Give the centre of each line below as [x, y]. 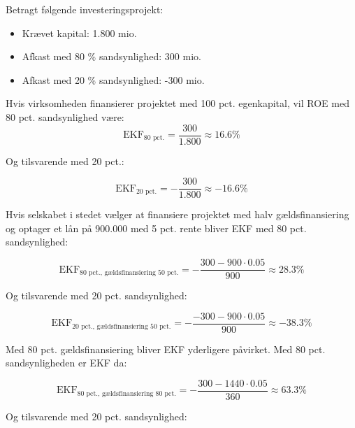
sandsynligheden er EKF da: [66, 363]
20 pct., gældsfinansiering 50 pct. [122, 326]
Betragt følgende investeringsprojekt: [85, 9]
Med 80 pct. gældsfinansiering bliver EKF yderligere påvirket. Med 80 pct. [166, 349]
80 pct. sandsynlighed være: [65, 116]
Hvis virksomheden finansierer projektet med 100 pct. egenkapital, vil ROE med [177, 103]
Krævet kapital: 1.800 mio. [79, 33]
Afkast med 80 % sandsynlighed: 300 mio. [111, 56]
